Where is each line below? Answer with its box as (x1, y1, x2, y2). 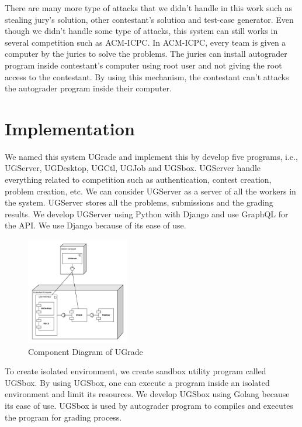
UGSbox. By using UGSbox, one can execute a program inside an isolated (5, 376, 270, 388)
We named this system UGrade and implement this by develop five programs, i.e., (5, 150, 298, 162)
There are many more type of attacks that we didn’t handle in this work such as (5, 2, 292, 13)
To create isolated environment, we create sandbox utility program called (5, 365, 266, 377)
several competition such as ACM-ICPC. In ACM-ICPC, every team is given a (5, 36, 286, 48)
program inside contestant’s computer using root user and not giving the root (5, 59, 282, 71)
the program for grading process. (5, 411, 122, 423)
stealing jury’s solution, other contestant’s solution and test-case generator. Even (5, 13, 294, 25)
